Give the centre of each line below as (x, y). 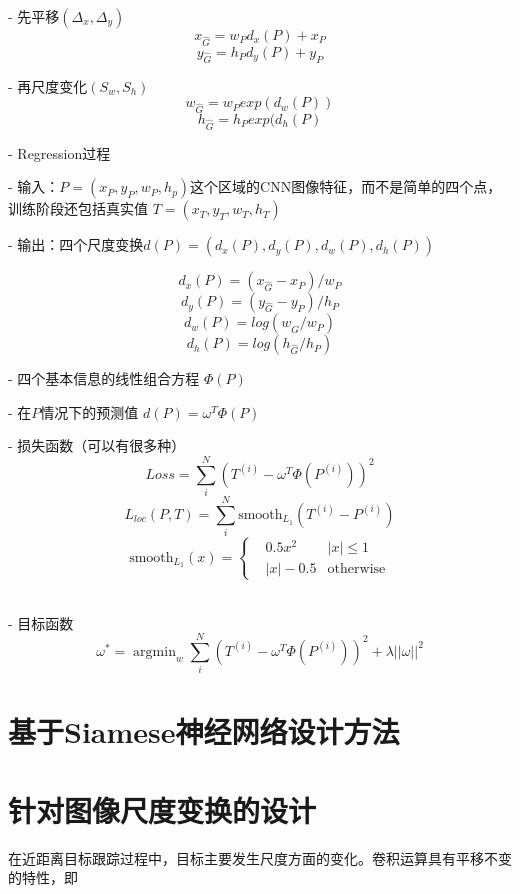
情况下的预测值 (89, 411)
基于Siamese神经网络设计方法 (204, 731)
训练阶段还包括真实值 (78, 208)
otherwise (356, 568)
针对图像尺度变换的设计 (162, 809)
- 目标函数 (41, 622)
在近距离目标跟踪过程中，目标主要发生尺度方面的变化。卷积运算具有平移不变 (260, 857)
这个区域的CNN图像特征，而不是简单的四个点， (346, 186)
